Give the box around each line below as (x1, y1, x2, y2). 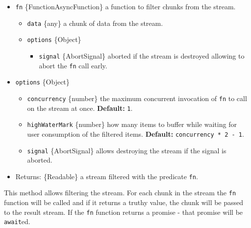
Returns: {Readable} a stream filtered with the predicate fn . (15, 171, 198, 181)
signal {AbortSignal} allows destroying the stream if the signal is (27, 145, 226, 155)
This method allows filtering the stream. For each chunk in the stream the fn (4, 187, 236, 198)
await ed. (4, 216, 30, 227)
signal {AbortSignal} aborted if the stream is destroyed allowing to (39, 50, 245, 61)
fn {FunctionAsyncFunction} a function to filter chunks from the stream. (15, 1, 236, 11)
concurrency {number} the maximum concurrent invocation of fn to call (27, 93, 247, 103)
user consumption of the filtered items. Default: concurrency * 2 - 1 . (27, 128, 244, 139)
